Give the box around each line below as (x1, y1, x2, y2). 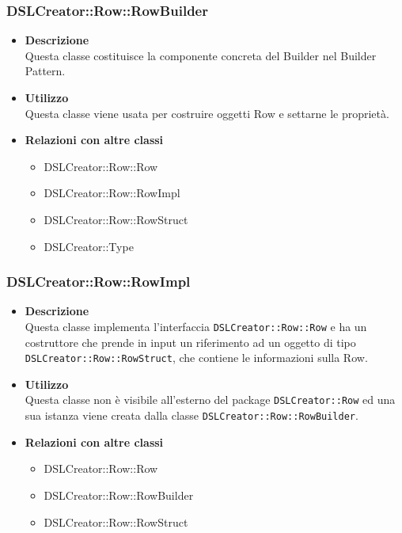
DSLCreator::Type (44, 238, 134, 254)
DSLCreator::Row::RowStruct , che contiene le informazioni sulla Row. (25, 349, 368, 366)
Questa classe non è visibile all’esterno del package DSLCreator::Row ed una (25, 391, 396, 408)
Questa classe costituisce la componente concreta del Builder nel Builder (25, 47, 377, 63)
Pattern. (25, 63, 66, 79)
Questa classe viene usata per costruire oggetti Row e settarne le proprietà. (25, 105, 389, 121)
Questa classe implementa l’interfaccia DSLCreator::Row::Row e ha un (25, 318, 367, 334)
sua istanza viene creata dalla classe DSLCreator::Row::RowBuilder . (25, 407, 358, 424)
